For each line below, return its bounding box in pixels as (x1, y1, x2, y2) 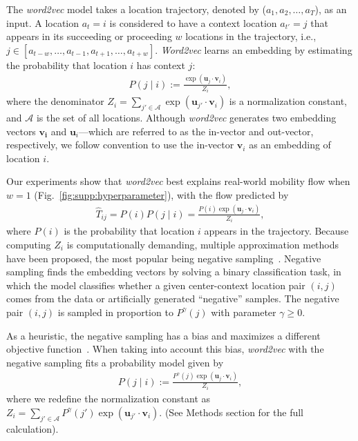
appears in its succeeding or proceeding (6, 29, 172, 43)
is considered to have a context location (109, 15, 277, 30)
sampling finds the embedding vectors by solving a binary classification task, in (6, 264, 341, 279)
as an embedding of (249, 137, 331, 152)
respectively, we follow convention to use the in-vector (6, 137, 234, 152)
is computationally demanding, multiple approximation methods (66, 237, 339, 251)
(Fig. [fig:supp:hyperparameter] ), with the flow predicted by (34, 187, 289, 202)
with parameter (211, 304, 276, 319)
